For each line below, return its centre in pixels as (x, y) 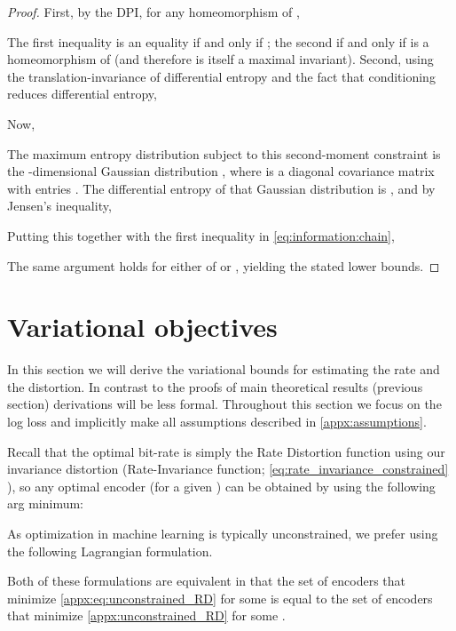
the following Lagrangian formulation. (110, 551)
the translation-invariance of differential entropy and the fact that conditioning (221, 76)
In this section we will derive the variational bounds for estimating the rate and (224, 369)
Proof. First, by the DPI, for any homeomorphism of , (153, 12)
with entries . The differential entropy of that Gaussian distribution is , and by (221, 188)
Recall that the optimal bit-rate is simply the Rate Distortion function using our (226, 451)
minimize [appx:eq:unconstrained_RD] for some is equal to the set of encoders (220, 598)
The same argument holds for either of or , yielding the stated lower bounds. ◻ (224, 265)
